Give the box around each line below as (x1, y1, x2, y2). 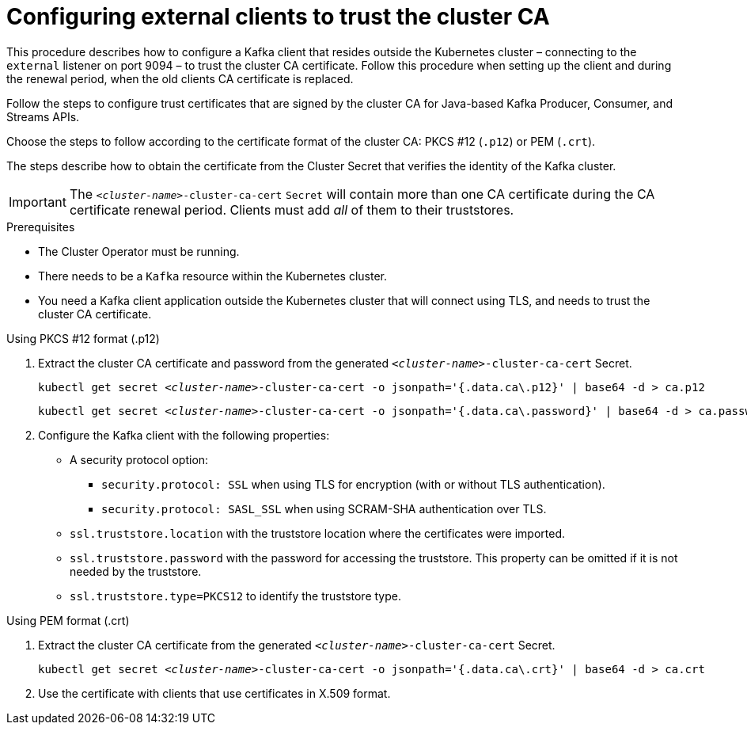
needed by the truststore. (70, 564, 202, 578)
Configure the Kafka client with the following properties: (38, 428, 330, 442)
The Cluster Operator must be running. (38, 244, 240, 258)
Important (9, 193, 66, 210)
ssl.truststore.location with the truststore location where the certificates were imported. (70, 526, 566, 540)
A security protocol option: (70, 452, 209, 466)
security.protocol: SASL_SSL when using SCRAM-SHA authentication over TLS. (101, 501, 547, 516)
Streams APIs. (6, 109, 80, 124)
